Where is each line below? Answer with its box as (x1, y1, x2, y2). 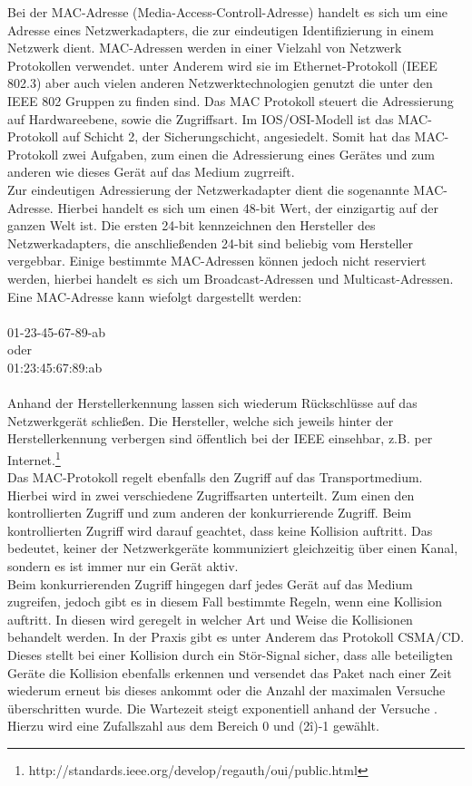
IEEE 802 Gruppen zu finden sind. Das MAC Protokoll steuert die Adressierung (7, 91, 454, 110)
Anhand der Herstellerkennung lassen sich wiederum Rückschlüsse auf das (7, 393, 418, 412)
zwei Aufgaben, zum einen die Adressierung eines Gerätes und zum (62, 144, 435, 163)
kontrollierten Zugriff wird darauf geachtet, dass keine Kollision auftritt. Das (7, 520, 433, 539)
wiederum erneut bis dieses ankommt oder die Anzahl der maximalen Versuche (7, 681, 446, 700)
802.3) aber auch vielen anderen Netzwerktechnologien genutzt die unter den (7, 73, 433, 92)
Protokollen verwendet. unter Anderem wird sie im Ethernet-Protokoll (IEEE (7, 55, 438, 74)
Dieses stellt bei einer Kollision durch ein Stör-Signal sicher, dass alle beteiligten (7, 645, 453, 665)
